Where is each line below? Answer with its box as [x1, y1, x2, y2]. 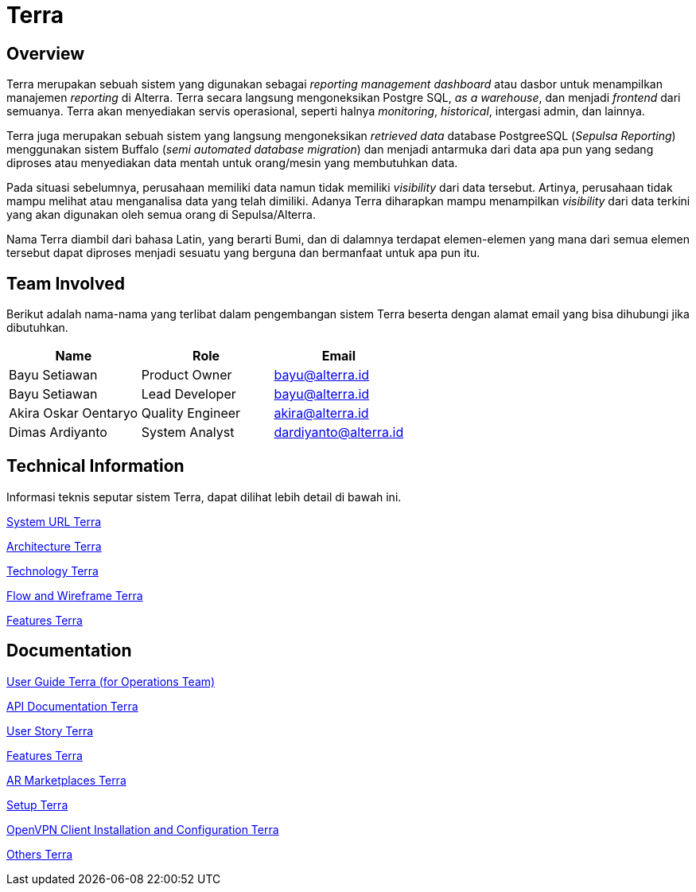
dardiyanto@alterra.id [274, 424, 404, 441]
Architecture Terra [6, 539, 102, 553]
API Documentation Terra [6, 699, 138, 713]
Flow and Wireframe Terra [6, 588, 143, 602]
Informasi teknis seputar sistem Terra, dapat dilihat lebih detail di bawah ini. [6, 489, 402, 504]
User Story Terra [6, 723, 94, 738]
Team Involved [6, 273, 125, 294]
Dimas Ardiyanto [9, 424, 107, 441]
